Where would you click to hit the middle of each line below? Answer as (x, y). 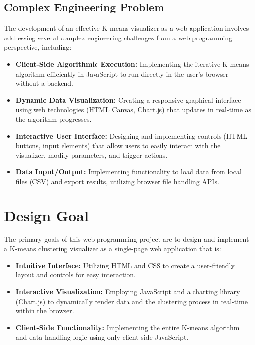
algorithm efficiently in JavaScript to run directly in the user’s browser (122, 73)
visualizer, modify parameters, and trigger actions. (92, 155)
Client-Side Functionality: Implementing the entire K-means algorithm (127, 327)
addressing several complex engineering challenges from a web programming (118, 37)
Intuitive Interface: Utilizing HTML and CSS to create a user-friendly (125, 265)
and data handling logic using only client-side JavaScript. (102, 337)
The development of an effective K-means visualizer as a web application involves (127, 28)
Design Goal (46, 215)
